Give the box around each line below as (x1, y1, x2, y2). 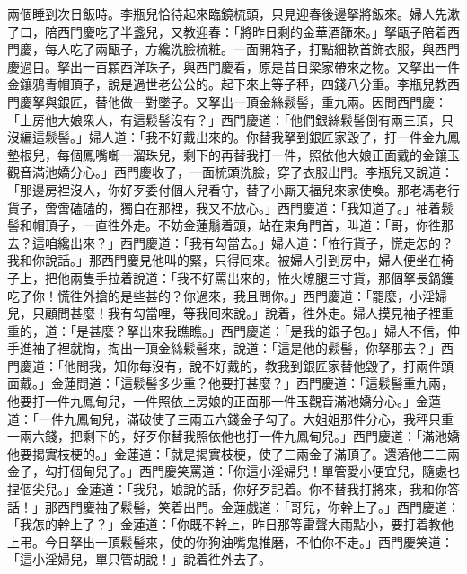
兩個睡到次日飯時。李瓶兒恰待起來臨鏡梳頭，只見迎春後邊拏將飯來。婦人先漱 (7, 4, 460, 22)
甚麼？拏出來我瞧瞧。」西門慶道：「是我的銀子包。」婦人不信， (88, 321, 447, 340)
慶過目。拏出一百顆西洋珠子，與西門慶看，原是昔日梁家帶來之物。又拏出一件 (7, 57, 460, 75)
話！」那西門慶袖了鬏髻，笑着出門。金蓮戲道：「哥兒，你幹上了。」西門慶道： (7, 497, 460, 516)
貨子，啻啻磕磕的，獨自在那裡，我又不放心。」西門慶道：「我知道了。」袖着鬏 (7, 198, 454, 216)
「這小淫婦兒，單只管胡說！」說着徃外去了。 (7, 550, 271, 569)
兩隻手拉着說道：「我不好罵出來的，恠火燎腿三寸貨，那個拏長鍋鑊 (69, 268, 454, 287)
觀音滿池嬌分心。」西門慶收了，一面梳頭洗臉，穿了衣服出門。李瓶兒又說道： (7, 163, 454, 181)
